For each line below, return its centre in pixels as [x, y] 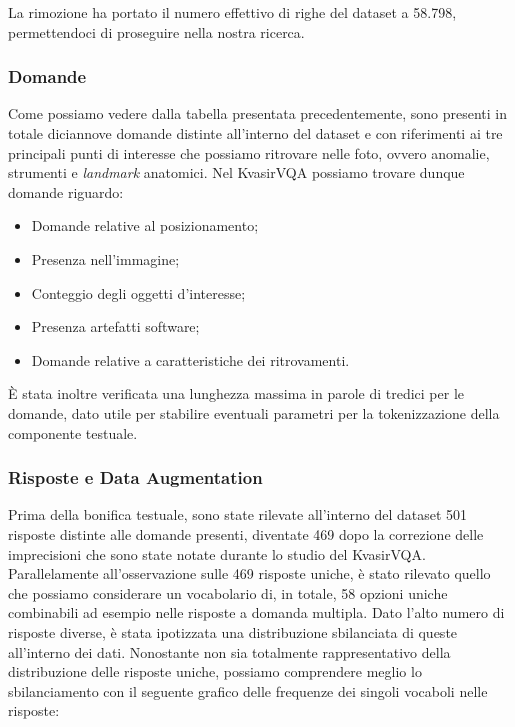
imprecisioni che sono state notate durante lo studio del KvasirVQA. [217, 553]
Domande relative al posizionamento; [145, 225]
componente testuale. [73, 432]
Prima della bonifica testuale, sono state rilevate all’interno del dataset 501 [238, 514]
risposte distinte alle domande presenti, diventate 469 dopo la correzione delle [246, 533]
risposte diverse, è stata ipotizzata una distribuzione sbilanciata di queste [233, 631]
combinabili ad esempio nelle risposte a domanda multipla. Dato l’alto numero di [256, 612]
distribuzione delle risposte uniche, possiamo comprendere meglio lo [215, 671]
